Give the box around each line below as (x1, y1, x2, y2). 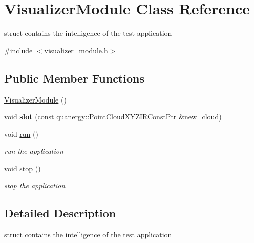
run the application (4, 146, 63, 156)
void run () (4, 128, 38, 139)
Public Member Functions (4, 70, 144, 86)
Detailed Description (4, 205, 116, 221)
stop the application (4, 180, 66, 191)
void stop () (4, 163, 41, 173)
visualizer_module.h (44, 45, 108, 55)
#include (4, 45, 33, 55)
